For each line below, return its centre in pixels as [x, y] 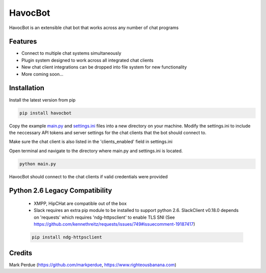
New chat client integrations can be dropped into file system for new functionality [104, 67]
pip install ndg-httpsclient [67, 237]
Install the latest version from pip [42, 100]
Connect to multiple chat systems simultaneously [71, 53]
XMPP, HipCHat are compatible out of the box [80, 204]
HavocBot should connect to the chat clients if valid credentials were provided [88, 176]
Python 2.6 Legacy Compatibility [61, 190]
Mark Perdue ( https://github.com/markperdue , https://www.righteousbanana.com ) [93, 265]
